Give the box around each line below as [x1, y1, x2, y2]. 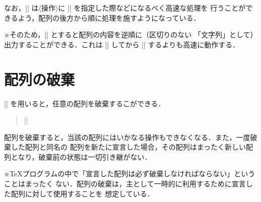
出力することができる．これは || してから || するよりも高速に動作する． [4, 39, 240, 49]
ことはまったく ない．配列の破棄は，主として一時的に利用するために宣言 [4, 178, 246, 189]
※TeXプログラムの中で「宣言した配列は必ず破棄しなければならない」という [4, 168, 255, 179]
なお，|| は [4, 3, 39, 13]
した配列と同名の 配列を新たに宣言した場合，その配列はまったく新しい [11, 142, 246, 152]
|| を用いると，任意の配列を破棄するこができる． [4, 98, 165, 108]
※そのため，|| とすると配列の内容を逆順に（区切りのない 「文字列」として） [4, 29, 257, 40]
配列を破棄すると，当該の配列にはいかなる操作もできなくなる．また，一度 [4, 131, 250, 142]
